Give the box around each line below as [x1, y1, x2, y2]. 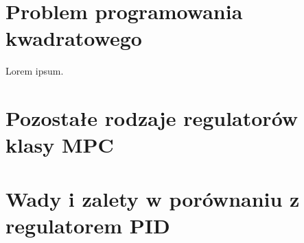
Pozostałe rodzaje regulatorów [5, 104, 299, 132]
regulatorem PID [5, 211, 170, 239]
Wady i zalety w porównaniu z [5, 184, 300, 212]
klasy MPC [5, 131, 114, 159]
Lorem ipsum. [5, 64, 64, 78]
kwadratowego [5, 24, 142, 52]
